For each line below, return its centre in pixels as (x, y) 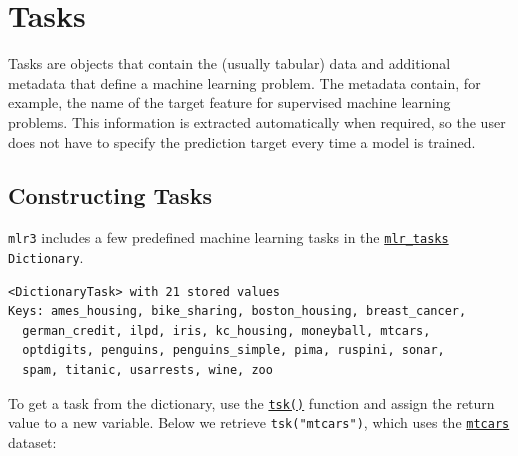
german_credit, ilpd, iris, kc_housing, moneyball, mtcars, (226, 330)
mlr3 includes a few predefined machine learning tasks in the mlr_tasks (228, 237)
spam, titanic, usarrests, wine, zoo (147, 369)
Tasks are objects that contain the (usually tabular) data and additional (229, 63)
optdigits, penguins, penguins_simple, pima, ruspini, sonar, (233, 350)
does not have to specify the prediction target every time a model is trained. (242, 141)
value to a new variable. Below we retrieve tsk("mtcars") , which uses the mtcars (259, 422)
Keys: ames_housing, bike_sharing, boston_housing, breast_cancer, (237, 311)
